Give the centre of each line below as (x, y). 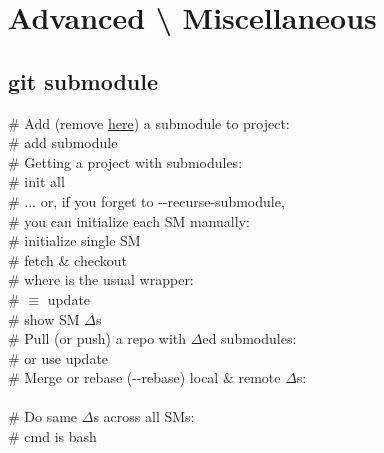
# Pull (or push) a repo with (97, 338)
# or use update (58, 357)
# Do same (43, 416)
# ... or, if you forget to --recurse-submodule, (146, 200)
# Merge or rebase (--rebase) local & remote (144, 377)
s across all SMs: (144, 416)
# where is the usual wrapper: (101, 279)
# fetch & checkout (67, 259)
